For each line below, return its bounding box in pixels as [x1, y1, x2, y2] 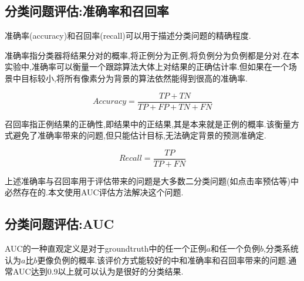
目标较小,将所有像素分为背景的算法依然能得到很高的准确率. [21, 72, 248, 84]
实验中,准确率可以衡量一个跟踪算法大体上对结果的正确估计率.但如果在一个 [5, 60, 289, 73]
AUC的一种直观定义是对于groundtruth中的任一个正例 [5, 242, 207, 255]
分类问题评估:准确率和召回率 [5, 2, 169, 20]
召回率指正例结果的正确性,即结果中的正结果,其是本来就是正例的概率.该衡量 [5, 117, 291, 130]
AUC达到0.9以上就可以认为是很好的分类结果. [12, 265, 184, 277]
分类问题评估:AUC [5, 215, 114, 233]
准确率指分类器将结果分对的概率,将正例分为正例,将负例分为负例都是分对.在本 [5, 49, 299, 61]
